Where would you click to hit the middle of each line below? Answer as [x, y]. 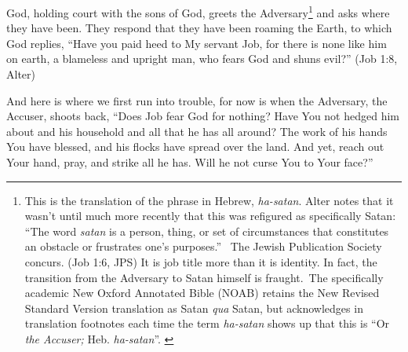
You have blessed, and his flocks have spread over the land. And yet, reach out [195, 147]
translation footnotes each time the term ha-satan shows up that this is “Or [207, 323]
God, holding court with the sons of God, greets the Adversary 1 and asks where [198, 11]
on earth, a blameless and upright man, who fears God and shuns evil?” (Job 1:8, [202, 59]
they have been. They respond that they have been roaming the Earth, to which [199, 28]
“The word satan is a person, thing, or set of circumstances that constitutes [207, 231]
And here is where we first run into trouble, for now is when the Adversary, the [197, 100]
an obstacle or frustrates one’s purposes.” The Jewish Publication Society [203, 246]
